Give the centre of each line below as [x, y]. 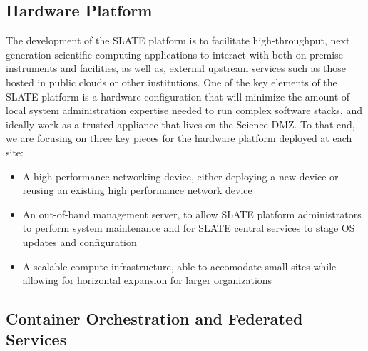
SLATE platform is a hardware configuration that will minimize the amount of [178, 96]
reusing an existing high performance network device [137, 190]
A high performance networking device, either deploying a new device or [180, 176]
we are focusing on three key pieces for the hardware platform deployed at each [179, 138]
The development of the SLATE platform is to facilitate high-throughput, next [178, 40]
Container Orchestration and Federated [154, 319]
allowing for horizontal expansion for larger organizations [147, 280]
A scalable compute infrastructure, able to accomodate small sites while [179, 266]
